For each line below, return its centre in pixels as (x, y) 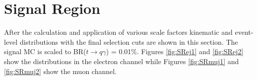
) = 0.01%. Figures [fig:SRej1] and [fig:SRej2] (175, 51)
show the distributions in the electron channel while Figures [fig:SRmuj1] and (122, 61)
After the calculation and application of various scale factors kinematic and (118, 32)
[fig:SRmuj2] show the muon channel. (61, 71)
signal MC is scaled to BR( (45, 51)
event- (244, 32)
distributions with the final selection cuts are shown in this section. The (129, 41)
